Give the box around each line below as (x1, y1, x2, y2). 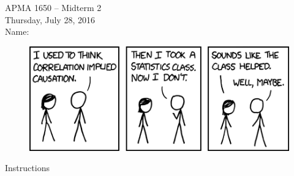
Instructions (5, 161, 50, 174)
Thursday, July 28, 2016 (5, 13, 95, 26)
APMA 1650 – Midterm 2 (5, 1, 102, 13)
